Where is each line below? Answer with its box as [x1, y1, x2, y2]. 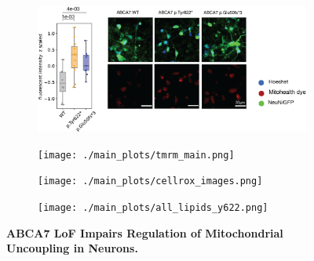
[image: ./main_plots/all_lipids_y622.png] [38, 202, 268, 214]
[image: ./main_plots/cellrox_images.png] [38, 176, 263, 187]
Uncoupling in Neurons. [6, 240, 138, 256]
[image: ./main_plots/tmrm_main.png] [38, 149, 235, 161]
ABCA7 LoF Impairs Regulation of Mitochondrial [6, 224, 283, 241]
